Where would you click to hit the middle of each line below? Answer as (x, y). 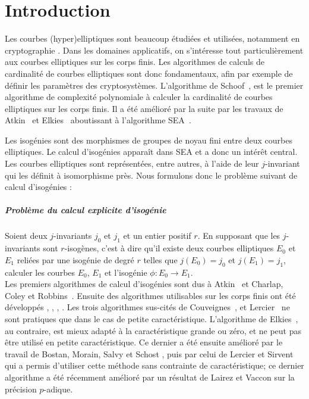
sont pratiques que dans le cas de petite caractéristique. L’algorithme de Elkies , (152, 318)
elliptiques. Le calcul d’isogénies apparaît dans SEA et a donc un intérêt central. (151, 152)
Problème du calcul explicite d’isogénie (86, 210)
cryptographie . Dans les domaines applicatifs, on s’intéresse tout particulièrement (154, 50)
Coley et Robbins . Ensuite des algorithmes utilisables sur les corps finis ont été (150, 295)
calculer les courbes (40, 272)
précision (21, 389)
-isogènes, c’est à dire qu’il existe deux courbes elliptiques (169, 248)
